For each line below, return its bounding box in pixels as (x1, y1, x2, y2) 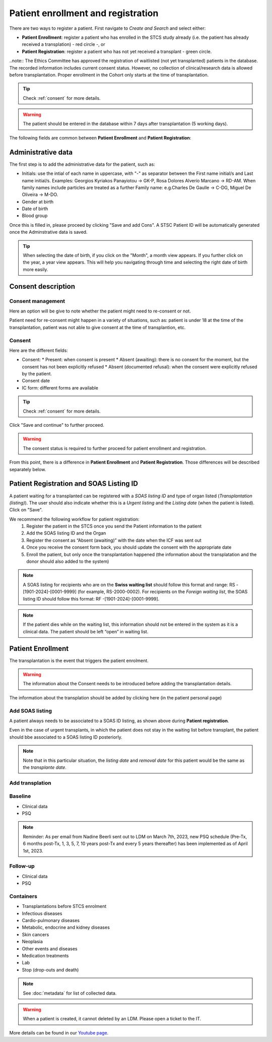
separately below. (9, 466, 46, 472)
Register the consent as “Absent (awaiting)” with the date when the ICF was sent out (26, 537, 201, 543)
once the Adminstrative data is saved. (9, 229, 88, 235)
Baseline (9, 793, 31, 800)
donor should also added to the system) (26, 558, 109, 564)
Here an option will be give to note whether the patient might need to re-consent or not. (9, 308, 191, 314)
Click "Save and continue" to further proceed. (9, 422, 104, 428)
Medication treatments (22, 952, 69, 958)
